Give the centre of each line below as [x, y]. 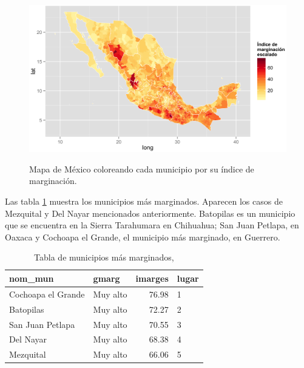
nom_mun [32, 278]
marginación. [53, 181]
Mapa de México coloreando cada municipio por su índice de [142, 169]
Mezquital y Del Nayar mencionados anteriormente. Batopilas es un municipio [150, 213]
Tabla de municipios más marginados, [104, 257]
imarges [152, 278]
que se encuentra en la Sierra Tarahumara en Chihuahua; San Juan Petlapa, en [152, 225]
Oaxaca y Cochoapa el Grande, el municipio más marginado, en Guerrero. [143, 237]
